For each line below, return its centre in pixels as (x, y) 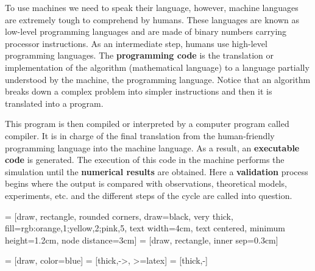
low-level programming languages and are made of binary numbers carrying (146, 31)
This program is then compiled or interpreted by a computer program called (147, 124)
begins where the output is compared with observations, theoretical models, (146, 183)
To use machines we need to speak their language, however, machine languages (152, 7)
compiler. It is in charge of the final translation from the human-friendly (140, 135)
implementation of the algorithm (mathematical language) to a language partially (157, 67)
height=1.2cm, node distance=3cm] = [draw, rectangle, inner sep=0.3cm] (142, 240)
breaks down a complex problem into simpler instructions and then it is (139, 91)
